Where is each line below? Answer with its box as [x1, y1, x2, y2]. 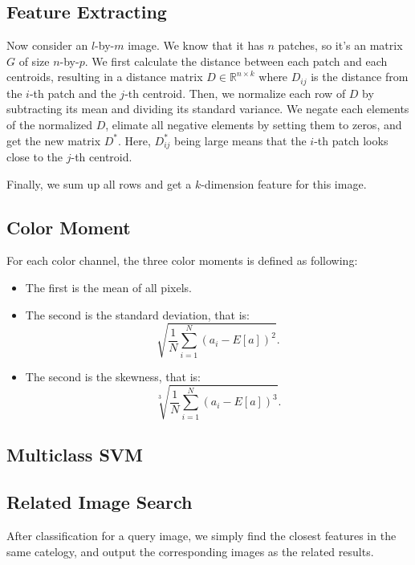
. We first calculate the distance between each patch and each [84, 52, 388, 69]
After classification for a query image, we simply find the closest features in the [6, 526, 397, 543]
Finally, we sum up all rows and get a [6, 175, 192, 192]
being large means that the [174, 132, 307, 148]
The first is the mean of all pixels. [25, 279, 192, 296]
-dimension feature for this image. [201, 175, 367, 192]
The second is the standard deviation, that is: [25, 306, 250, 323]
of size [18, 52, 50, 69]
